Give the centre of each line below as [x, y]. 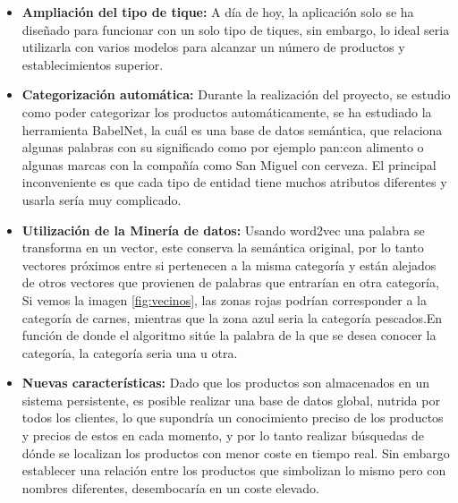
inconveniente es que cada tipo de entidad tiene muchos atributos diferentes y [234, 182]
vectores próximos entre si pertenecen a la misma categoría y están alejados [229, 264]
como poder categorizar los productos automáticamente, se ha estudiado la [227, 111]
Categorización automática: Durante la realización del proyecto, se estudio [236, 94]
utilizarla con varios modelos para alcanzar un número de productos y [213, 47]
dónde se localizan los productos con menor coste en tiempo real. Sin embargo [236, 452]
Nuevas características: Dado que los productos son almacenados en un [226, 383]
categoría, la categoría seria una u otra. [130, 352]
